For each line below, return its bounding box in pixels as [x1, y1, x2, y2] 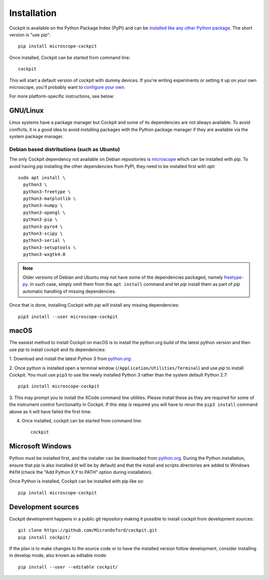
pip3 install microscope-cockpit [18, 384, 100, 389]
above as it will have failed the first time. [9, 408, 92, 414]
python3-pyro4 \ [23, 223, 63, 229]
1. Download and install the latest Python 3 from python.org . [9, 356, 132, 362]
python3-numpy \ [23, 202, 63, 208]
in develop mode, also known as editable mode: [9, 553, 107, 559]
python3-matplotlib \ [23, 196, 76, 201]
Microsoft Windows [9, 442, 72, 451]
